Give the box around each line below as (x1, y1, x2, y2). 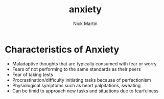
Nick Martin (73, 20, 98, 27)
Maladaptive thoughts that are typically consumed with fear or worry (12, 60, 157, 67)
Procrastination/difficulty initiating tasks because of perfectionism (12, 77, 151, 83)
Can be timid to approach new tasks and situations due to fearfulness (12, 88, 159, 94)
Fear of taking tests (12, 71, 53, 78)
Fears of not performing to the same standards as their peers (12, 66, 141, 72)
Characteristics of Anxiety (5, 43, 120, 55)
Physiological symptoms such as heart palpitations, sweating (12, 82, 141, 88)
